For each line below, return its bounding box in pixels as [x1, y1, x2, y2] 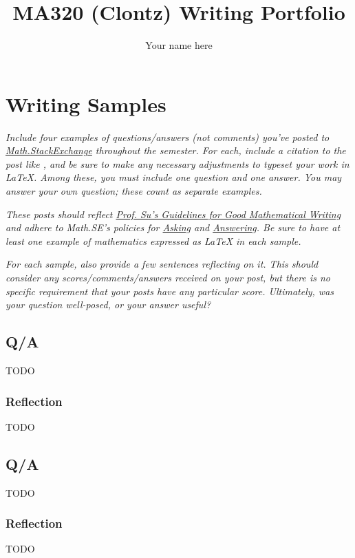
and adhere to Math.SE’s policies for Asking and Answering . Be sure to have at [6, 220, 341, 235]
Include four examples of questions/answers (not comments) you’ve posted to [6, 129, 330, 144]
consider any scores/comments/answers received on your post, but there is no [6, 270, 330, 284]
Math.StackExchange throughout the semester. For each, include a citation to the [6, 143, 346, 158]
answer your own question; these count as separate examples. [6, 184, 262, 198]
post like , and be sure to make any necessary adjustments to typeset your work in [6, 156, 349, 171]
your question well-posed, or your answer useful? [6, 297, 211, 312]
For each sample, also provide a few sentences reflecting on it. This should [6, 257, 319, 271]
